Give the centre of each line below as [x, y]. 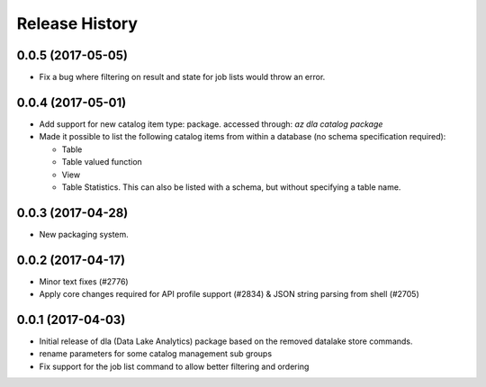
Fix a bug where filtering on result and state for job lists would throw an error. [182, 77]
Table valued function [102, 162]
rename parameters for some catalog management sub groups [156, 354]
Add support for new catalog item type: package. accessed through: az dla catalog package [211, 124]
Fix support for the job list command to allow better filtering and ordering [174, 366]
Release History [77, 23]
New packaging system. [84, 234]
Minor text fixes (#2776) [84, 281]
